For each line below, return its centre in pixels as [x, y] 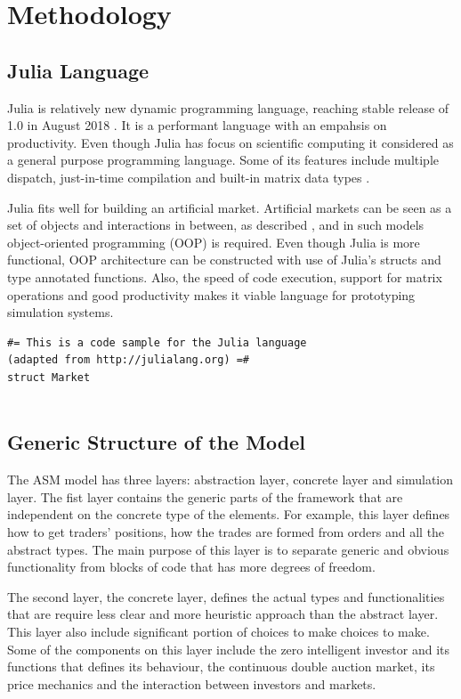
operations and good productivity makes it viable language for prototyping [211, 294]
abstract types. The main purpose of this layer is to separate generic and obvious [228, 549]
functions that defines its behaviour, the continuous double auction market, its [221, 666]
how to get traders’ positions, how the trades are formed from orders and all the [226, 532]
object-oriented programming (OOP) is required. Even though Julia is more [214, 242]
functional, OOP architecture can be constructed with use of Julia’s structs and [224, 260]
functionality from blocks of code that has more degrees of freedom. [191, 567]
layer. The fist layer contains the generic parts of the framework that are [205, 496]
